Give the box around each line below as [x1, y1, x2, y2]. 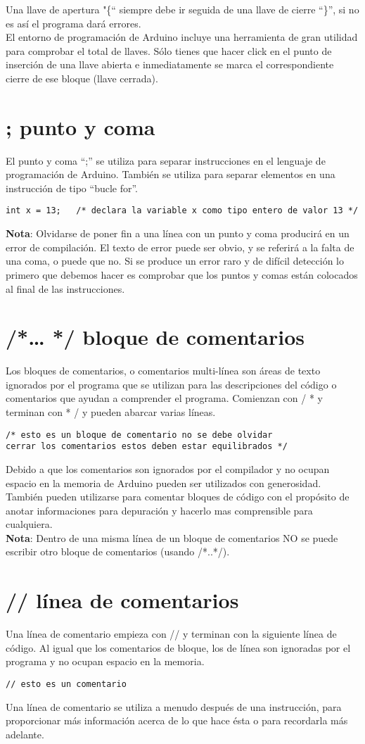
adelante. [6, 726, 44, 741]
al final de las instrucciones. [6, 281, 125, 296]
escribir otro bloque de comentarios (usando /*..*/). [6, 544, 230, 559]
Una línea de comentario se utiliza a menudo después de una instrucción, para [6, 699, 342, 714]
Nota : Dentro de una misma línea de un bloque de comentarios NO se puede [6, 530, 338, 545]
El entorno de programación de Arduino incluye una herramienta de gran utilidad [6, 30, 358, 44]
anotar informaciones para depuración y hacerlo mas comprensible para [6, 503, 313, 517]
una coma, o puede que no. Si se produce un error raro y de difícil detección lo [6, 253, 344, 268]
